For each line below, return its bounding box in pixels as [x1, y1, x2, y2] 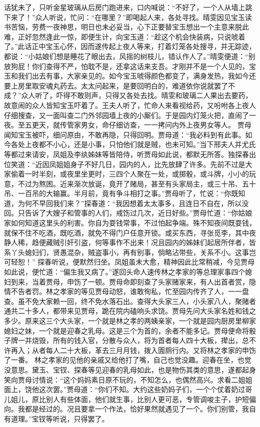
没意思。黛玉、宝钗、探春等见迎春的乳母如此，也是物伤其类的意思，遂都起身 [4, 364, 256, 374]
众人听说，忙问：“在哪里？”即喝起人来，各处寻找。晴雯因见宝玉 [35, 11, 245, 22]
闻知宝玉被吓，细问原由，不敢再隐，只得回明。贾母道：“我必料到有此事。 [4, 129, 245, 139]
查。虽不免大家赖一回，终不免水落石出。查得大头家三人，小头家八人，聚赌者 [4, 295, 256, 306]
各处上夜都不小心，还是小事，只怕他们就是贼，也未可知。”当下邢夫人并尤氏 [10, 139, 256, 149]
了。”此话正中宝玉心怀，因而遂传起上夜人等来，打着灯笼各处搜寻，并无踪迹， [4, 41, 256, 51]
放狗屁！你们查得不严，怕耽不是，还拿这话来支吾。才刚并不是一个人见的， [4, 60, 249, 71]
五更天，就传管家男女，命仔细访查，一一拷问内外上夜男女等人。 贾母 [24, 119, 251, 130]
